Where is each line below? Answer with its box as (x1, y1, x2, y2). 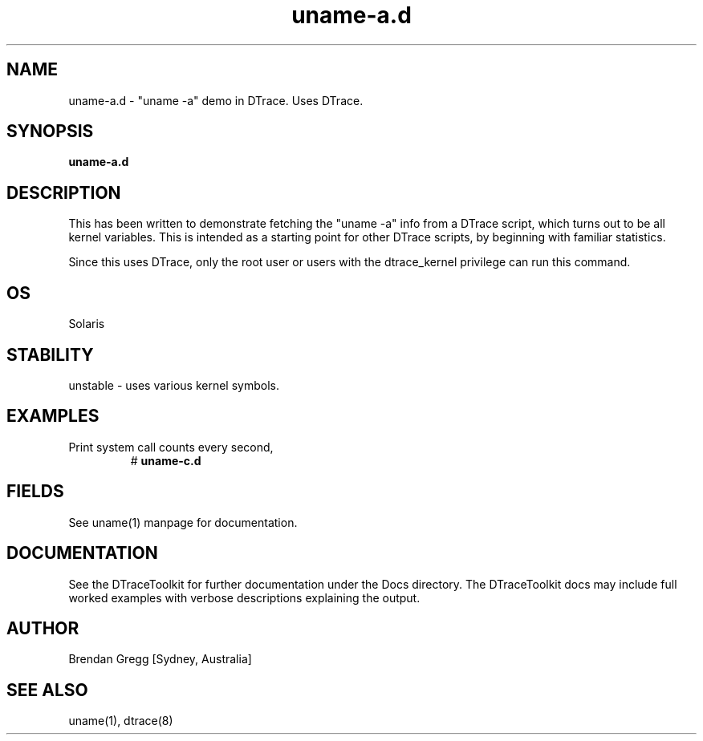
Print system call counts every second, (68, 439, 274, 454)
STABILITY (6, 344, 94, 365)
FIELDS (6, 481, 64, 502)
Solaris (68, 317, 105, 331)
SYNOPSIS (6, 121, 94, 142)
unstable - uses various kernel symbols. (68, 378, 279, 392)
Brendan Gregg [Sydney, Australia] (68, 652, 252, 666)
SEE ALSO (6, 679, 88, 700)
